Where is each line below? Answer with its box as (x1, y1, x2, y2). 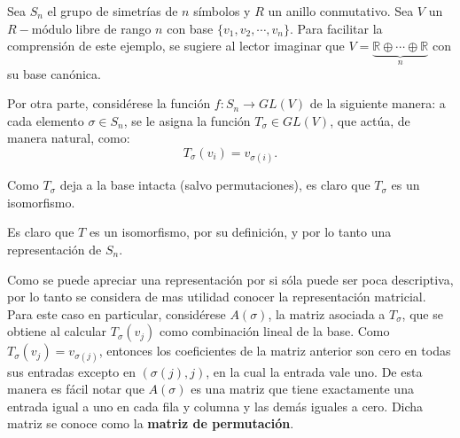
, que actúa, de (330, 111, 410, 129)
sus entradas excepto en (7, 362, 136, 380)
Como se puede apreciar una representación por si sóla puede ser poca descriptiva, (7, 270, 454, 288)
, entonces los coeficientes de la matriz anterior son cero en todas (98, 341, 451, 360)
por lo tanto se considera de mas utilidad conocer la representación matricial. (7, 287, 426, 306)
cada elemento (7, 111, 84, 129)
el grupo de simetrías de (47, 2, 178, 20)
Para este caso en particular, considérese (7, 304, 226, 323)
